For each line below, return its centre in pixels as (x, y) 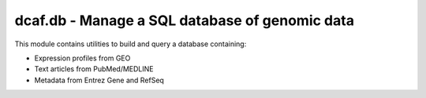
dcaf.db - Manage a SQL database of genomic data (185, 20)
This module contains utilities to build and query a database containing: (131, 44)
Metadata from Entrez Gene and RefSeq (99, 80)
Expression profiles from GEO (82, 58)
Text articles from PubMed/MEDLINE (94, 69)
